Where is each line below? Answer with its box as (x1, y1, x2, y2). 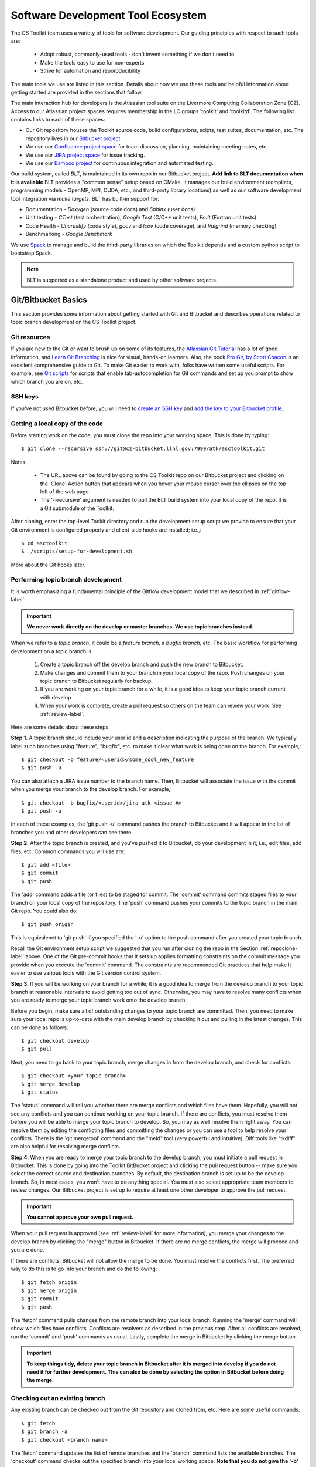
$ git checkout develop (21, 1037, 90, 1044)
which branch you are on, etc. (11, 378, 83, 385)
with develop (40, 694, 71, 701)
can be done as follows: (11, 1024, 68, 1031)
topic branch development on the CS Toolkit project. (11, 319, 137, 325)
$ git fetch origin (21, 1279, 77, 1286)
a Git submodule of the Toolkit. (40, 505, 114, 512)
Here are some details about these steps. (11, 724, 111, 731)
